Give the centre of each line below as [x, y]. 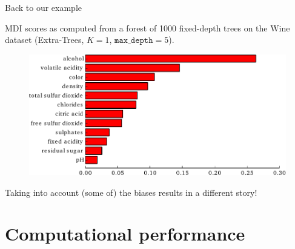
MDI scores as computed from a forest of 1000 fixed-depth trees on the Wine [147, 27]
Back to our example [43, 7]
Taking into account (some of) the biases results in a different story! [131, 192]
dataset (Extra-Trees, [45, 40]
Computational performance [125, 234]
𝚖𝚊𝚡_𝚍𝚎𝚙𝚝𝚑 [134, 41]
